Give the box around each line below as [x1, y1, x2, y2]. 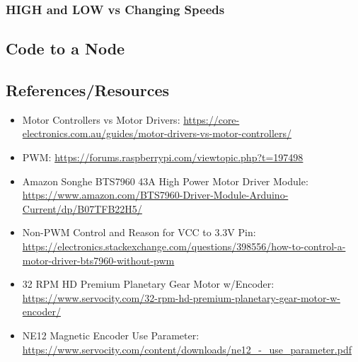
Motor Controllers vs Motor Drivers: [22, 112, 180, 127]
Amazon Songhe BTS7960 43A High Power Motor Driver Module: [22, 173, 308, 188]
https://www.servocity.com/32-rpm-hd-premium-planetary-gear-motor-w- [22, 290, 340, 305]
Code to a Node [6, 37, 125, 59]
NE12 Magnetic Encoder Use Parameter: [22, 327, 200, 342]
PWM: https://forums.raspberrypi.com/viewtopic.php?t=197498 [22, 150, 304, 165]
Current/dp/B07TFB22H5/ [22, 201, 142, 216]
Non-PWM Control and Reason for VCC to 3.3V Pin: [22, 225, 256, 240]
